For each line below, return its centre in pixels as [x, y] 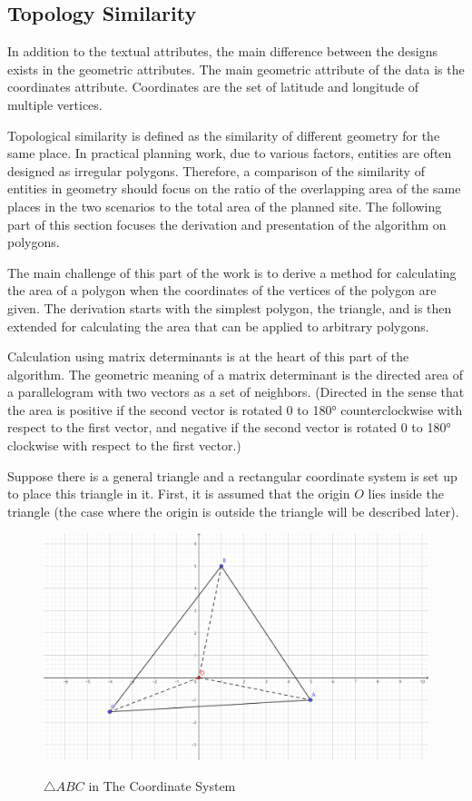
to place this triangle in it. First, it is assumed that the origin [179, 494]
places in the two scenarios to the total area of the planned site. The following [225, 206]
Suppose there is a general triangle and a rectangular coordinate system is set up [232, 475]
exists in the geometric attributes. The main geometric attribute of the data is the [236, 69]
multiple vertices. [55, 104]
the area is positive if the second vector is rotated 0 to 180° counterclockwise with [235, 409]
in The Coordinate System [162, 785]
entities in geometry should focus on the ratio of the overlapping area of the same [234, 188]
